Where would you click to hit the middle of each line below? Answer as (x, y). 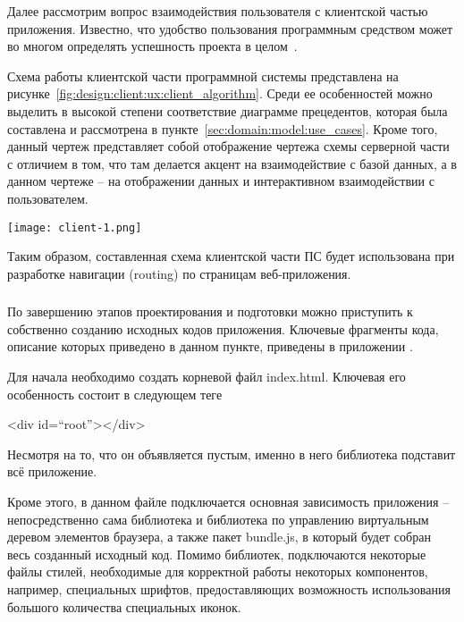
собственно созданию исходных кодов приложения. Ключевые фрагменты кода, (223, 328)
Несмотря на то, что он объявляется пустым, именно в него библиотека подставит (232, 454)
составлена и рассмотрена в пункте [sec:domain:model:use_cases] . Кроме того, (223, 128)
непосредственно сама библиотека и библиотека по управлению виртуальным (218, 519)
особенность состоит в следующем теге (115, 394)
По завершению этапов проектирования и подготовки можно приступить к (210, 311)
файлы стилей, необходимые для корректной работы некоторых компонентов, (218, 572)
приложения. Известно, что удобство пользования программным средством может (230, 28)
